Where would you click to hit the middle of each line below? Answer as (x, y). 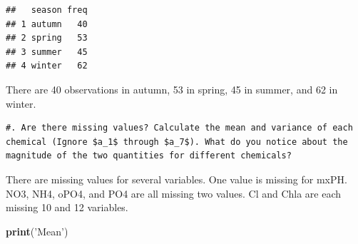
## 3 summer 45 (47, 52)
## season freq (47, 10)
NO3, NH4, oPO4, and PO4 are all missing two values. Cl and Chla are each (174, 193)
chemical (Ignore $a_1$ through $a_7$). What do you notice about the (177, 142)
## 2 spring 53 (47, 38)
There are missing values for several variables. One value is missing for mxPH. (177, 179)
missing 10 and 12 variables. (67, 207)
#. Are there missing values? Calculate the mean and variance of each (179, 128)
